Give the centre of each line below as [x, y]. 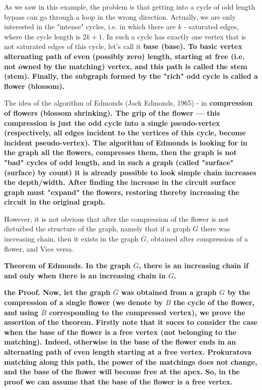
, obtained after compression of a [197, 239]
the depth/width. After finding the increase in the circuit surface [120, 182]
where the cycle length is [42, 36]
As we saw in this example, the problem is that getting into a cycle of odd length [130, 7]
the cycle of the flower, [214, 302]
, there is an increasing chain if [194, 265]
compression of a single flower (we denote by [84, 302]
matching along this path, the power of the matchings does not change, [131, 361]
